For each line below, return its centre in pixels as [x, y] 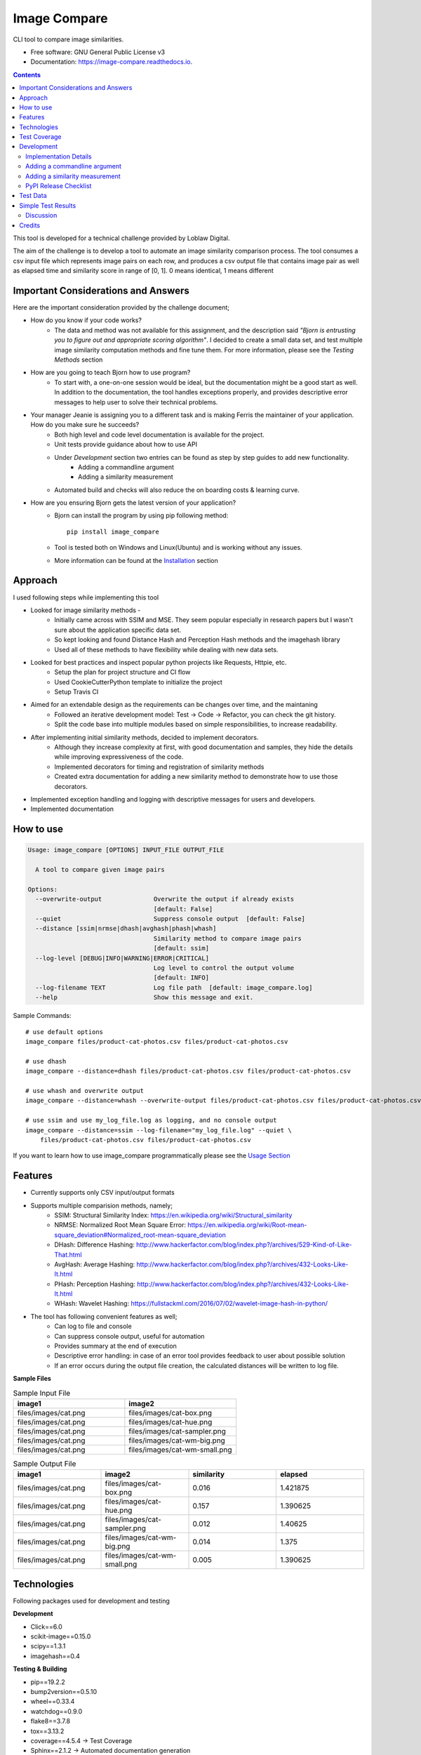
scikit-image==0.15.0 [61, 1636]
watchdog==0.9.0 [56, 1711]
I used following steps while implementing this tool [86, 597]
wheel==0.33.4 [53, 1702]
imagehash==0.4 [55, 1656]
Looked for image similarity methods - [86, 610]
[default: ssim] [181, 948]
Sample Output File [45, 1464]
